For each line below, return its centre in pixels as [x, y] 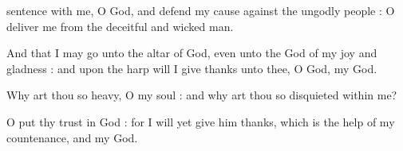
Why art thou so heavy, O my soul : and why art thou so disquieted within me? [202, 95]
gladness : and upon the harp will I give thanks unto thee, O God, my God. [192, 68]
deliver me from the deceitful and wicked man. [120, 26]
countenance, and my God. [72, 137]
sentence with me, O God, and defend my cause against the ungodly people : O [201, 10]
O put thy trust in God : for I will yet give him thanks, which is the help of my [201, 121]
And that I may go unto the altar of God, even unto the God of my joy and [192, 53]
